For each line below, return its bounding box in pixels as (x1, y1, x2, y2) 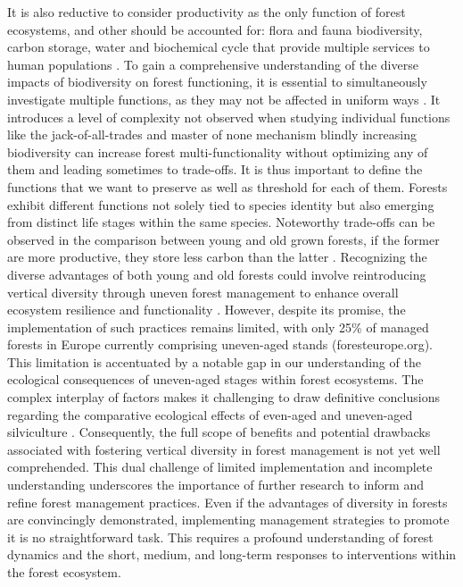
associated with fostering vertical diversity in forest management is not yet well (7, 440, 441, 458)
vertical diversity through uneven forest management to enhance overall (7, 282, 399, 301)
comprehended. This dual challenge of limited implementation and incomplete (7, 457, 433, 476)
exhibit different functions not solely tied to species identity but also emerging (7, 195, 434, 214)
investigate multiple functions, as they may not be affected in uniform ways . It (7, 89, 441, 108)
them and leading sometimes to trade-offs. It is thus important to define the (7, 160, 423, 179)
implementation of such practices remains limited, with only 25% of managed (7, 317, 429, 336)
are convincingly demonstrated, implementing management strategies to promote (7, 510, 450, 529)
